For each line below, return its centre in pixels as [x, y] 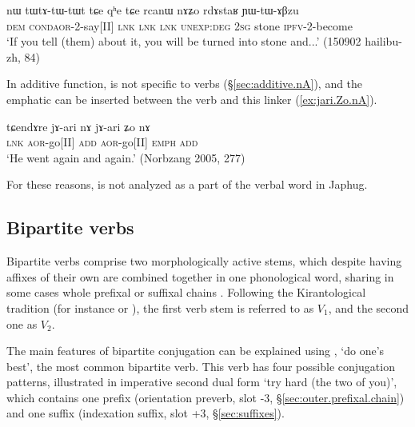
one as [22, 323]
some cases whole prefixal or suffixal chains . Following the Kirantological [186, 292]
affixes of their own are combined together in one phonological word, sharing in [200, 276]
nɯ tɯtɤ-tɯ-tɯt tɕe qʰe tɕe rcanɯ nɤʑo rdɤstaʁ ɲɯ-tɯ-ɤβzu [153, 10]
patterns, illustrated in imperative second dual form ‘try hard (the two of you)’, [202, 382]
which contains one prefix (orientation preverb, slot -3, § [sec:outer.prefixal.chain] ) [206, 397]
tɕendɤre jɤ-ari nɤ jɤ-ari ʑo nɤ [78, 126]
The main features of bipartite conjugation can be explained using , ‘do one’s [196, 351]
